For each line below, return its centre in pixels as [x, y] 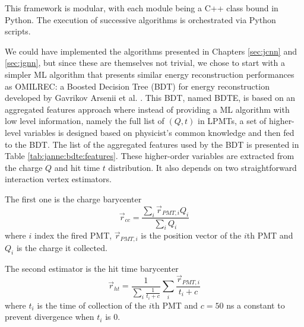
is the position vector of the [191, 235]
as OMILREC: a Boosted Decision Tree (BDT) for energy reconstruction [137, 86]
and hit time [77, 167]
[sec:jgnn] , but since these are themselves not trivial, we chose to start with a [145, 63]
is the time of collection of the [91, 305]
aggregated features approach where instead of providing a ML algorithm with [147, 109]
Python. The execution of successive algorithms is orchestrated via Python [140, 19]
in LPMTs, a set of [232, 121]
